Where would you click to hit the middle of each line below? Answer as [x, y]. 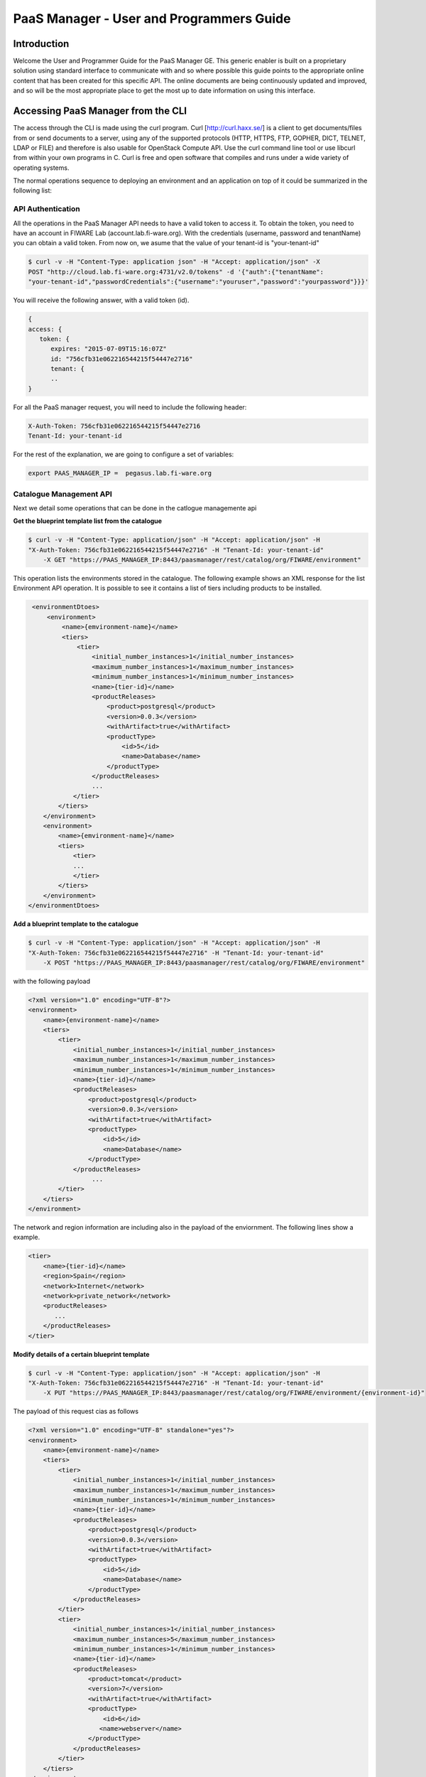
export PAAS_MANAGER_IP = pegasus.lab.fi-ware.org [120, 473]
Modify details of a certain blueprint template [81, 1354]
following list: [33, 190]
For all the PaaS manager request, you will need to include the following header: [130, 407]
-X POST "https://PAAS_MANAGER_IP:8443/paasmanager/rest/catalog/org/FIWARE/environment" [204, 962]
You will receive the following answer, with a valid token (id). [101, 300]
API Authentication [47, 209]
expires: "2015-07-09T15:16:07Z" [109, 349]
